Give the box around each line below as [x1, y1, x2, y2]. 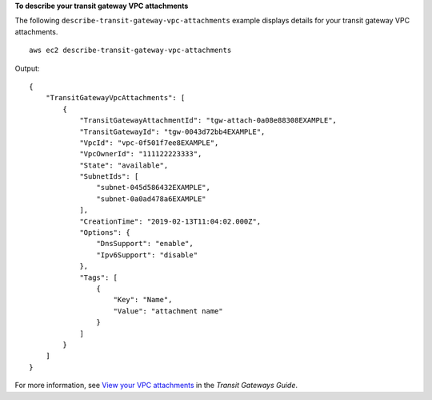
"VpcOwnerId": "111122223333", [79, 149, 202, 159]
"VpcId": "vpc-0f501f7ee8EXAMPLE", [79, 138, 219, 147]
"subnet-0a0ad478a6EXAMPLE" [96, 194, 207, 204]
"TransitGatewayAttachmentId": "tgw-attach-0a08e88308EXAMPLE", [79, 116, 338, 125]
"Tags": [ [79, 273, 118, 282]
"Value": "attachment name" [113, 306, 223, 316]
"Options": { [79, 228, 131, 237]
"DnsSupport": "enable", [96, 239, 194, 248]
